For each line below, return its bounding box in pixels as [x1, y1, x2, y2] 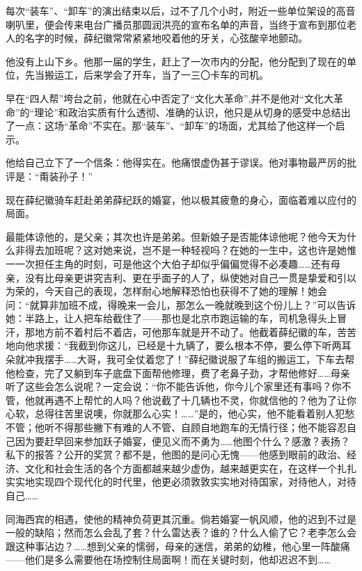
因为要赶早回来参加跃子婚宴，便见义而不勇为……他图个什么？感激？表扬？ [15, 433, 350, 448]
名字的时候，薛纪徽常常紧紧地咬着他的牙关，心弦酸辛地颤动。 [24, 31, 308, 45]
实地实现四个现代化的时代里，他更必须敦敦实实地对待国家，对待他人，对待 [15, 474, 356, 489]
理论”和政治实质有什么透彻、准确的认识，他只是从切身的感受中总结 [34, 104, 341, 119]
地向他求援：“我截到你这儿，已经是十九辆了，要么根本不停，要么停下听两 [6, 338, 342, 353]
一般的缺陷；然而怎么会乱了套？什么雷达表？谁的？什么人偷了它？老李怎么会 [6, 525, 356, 540]
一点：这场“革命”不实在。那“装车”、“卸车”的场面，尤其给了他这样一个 [15, 118, 336, 133]
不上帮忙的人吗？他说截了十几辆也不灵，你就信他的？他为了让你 [63, 392, 356, 407]
